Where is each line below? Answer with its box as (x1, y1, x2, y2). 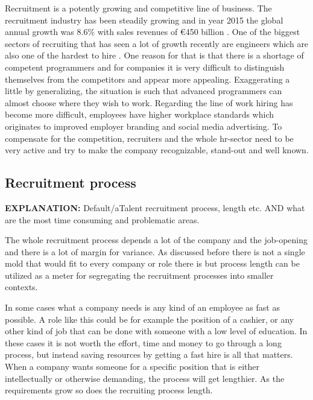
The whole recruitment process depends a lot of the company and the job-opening (5, 233, 308, 246)
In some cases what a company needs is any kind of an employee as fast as (5, 301, 280, 314)
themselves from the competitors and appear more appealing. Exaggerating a (5, 72, 290, 85)
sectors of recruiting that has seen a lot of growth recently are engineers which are (5, 37, 309, 49)
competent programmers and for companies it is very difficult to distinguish (5, 60, 285, 73)
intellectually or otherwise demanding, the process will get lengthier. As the (5, 372, 285, 384)
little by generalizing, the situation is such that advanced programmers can (5, 84, 282, 97)
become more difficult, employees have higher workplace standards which (5, 108, 274, 121)
